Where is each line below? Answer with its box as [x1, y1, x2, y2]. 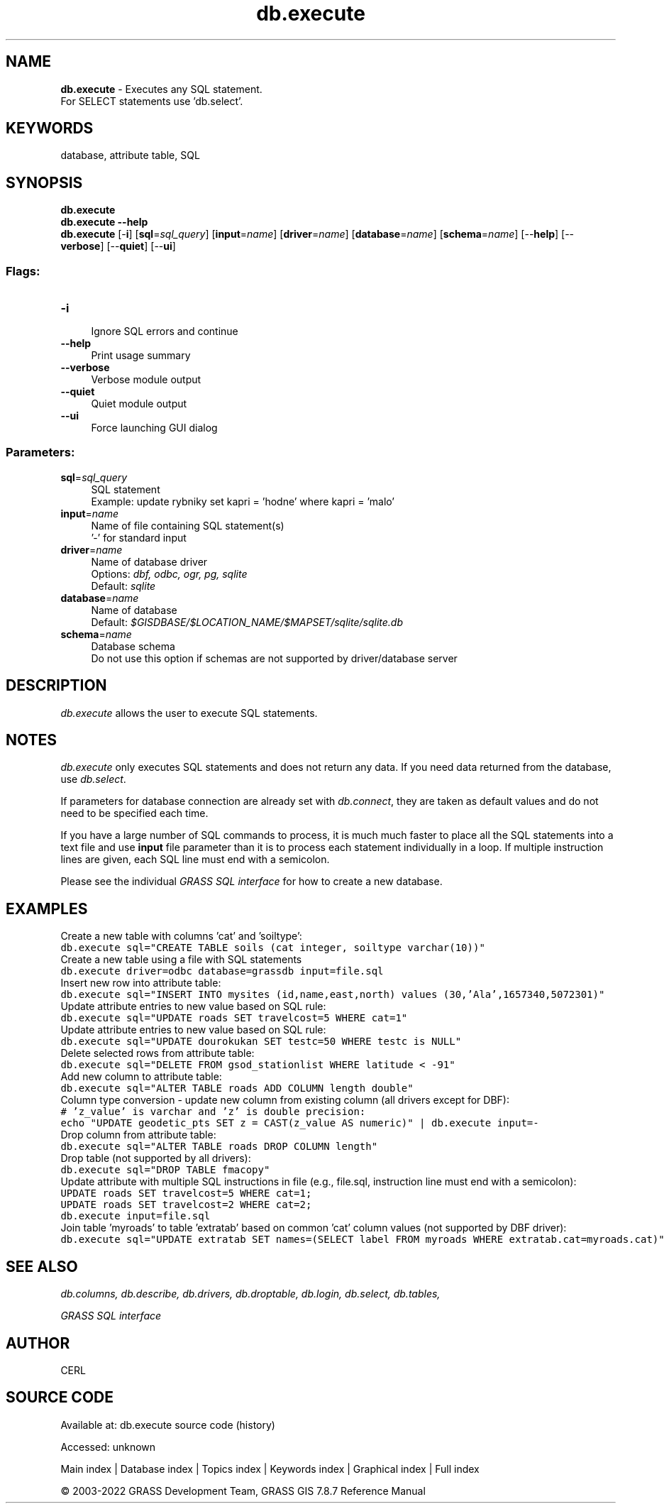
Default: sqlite [91, 579, 156, 592]
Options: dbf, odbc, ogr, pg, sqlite [91, 567, 248, 580]
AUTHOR [6, 1334, 70, 1352]
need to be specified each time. [60, 807, 209, 820]
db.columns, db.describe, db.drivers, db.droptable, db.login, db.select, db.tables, [60, 1288, 441, 1300]
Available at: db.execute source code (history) [60, 1418, 275, 1431]
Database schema [91, 640, 175, 652]
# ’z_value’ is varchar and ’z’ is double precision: [60, 1106, 366, 1118]
